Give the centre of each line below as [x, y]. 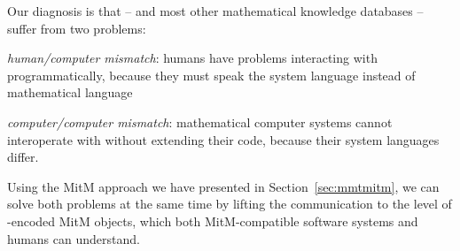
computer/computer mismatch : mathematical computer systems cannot [200, 122]
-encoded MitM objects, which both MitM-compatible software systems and [213, 221]
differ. [23, 157]
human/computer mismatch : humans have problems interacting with [192, 58]
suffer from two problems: [77, 28]
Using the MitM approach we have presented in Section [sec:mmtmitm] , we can [223, 186]
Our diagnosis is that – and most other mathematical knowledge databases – [215, 11]
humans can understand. [74, 238]
